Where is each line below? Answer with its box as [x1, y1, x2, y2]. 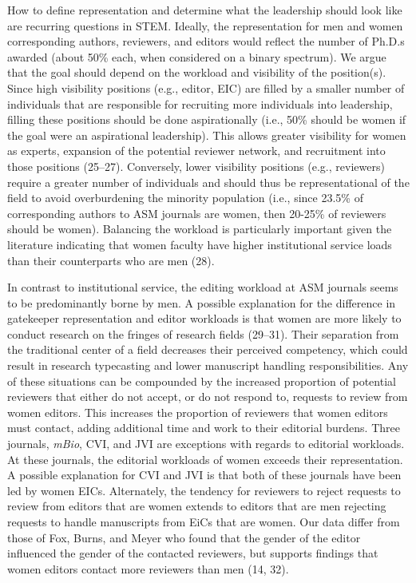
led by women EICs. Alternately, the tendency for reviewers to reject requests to [7, 482, 401, 498]
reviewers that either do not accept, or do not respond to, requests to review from [7, 388, 408, 405]
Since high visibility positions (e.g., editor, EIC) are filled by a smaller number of [7, 79, 405, 96]
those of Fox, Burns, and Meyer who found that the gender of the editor [7, 529, 361, 545]
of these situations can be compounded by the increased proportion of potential [7, 372, 396, 389]
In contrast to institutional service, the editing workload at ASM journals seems [7, 279, 398, 295]
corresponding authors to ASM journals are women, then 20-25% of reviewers [7, 204, 386, 221]
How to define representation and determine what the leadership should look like [7, 2, 402, 18]
